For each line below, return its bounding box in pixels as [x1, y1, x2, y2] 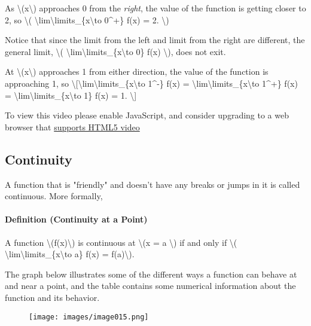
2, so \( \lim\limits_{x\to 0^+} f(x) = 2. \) [5, 13, 169, 26]
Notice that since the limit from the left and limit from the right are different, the [5, 33, 305, 46]
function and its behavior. [5, 291, 100, 303]
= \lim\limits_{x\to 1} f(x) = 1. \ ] [5, 89, 137, 101]
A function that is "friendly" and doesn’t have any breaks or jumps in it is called [5, 178, 300, 190]
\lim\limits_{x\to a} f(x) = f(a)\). [5, 248, 135, 260]
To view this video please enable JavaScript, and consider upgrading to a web [5, 109, 289, 121]
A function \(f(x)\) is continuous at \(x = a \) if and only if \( [5, 236, 237, 248]
